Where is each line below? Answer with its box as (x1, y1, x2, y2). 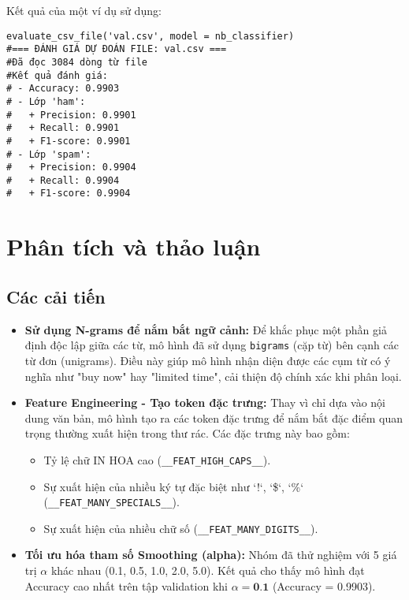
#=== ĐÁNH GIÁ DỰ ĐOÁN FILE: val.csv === (6, 43, 227, 55)
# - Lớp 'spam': (6, 148, 91, 160)
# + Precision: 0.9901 (6, 109, 136, 121)
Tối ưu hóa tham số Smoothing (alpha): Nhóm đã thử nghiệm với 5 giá (24, 546, 397, 563)
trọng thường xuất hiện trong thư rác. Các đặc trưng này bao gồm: (24, 425, 350, 442)
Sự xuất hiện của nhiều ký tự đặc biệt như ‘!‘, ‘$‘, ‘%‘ (43, 478, 304, 494)
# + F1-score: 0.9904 (6, 188, 131, 199)
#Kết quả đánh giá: (6, 69, 108, 81)
